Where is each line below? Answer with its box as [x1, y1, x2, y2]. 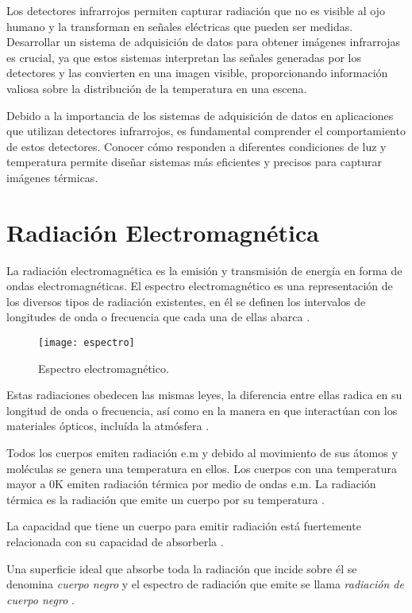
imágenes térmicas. [6, 169, 98, 185]
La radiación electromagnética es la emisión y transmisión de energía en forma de [6, 262, 402, 278]
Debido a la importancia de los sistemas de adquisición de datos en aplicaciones [6, 107, 394, 123]
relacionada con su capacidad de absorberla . [6, 533, 224, 550]
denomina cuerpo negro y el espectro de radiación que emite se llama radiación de [6, 576, 404, 592]
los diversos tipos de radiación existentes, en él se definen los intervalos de [6, 293, 366, 309]
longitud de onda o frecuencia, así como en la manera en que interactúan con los [6, 402, 398, 418]
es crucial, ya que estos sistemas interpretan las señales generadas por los [6, 48, 362, 65]
